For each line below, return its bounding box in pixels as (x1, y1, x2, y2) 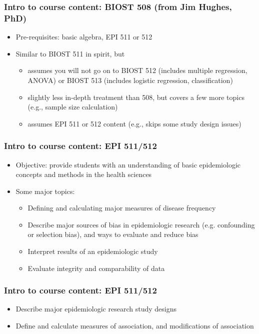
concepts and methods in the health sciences (15, 169, 152, 179)
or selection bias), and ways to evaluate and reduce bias (27, 229, 198, 239)
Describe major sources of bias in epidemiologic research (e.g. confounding (27, 219, 255, 229)
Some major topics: (15, 185, 75, 196)
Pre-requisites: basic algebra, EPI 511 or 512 (15, 31, 152, 42)
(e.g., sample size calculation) (27, 101, 118, 112)
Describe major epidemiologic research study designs (15, 303, 176, 314)
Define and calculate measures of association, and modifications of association (15, 320, 254, 331)
